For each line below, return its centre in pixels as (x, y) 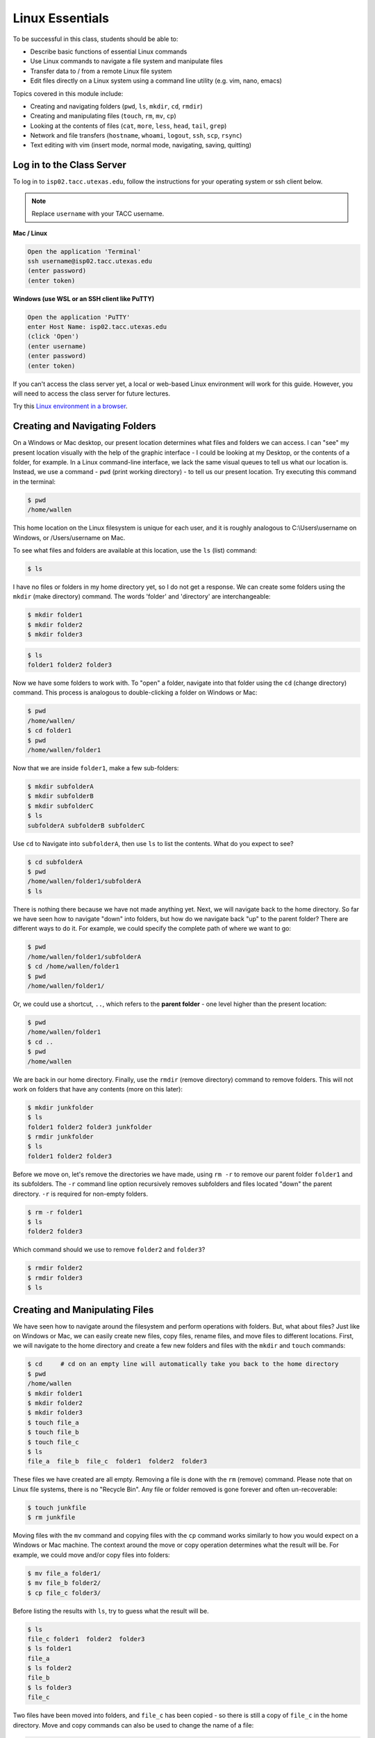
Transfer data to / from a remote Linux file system (101, 71)
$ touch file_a (53, 1422)
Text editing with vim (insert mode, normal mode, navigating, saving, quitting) (141, 145)
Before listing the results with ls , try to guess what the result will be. (111, 1611)
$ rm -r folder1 (55, 1212)
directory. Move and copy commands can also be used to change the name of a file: (133, 1725)
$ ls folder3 (50, 1687)
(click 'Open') (53, 336)
